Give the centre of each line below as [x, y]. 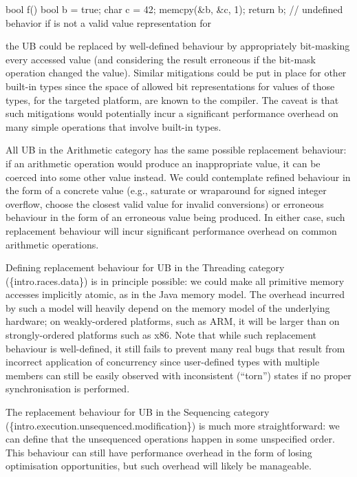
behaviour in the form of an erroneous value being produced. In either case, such [175, 217]
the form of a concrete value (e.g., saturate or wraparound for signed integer [166, 190]
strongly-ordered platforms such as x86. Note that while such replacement [161, 335]
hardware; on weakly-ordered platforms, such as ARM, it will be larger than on [173, 321]
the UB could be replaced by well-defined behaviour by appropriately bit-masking [178, 46]
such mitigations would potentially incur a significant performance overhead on [172, 113]
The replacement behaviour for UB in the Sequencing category [138, 412]
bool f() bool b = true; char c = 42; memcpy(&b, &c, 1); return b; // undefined [174, 9]
